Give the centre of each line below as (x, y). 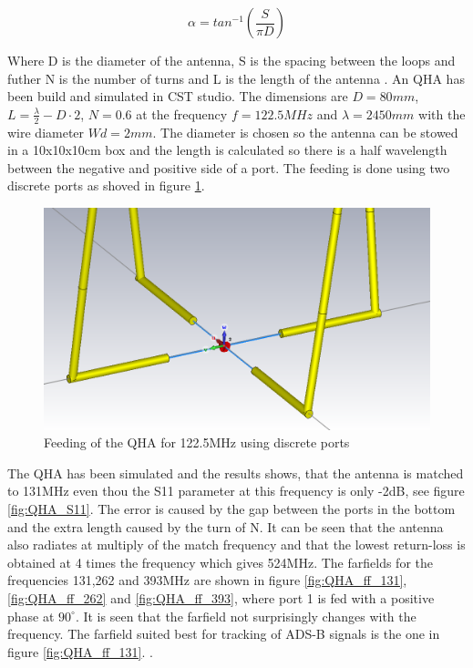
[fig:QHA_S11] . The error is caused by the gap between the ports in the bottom (231, 509)
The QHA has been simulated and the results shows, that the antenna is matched (236, 473)
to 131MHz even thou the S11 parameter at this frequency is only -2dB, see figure (236, 491)
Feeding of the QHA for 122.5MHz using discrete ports (197, 442)
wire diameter (46, 132)
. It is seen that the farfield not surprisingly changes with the (246, 616)
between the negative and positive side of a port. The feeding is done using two (229, 167)
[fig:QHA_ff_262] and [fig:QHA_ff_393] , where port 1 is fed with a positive (221, 598)
